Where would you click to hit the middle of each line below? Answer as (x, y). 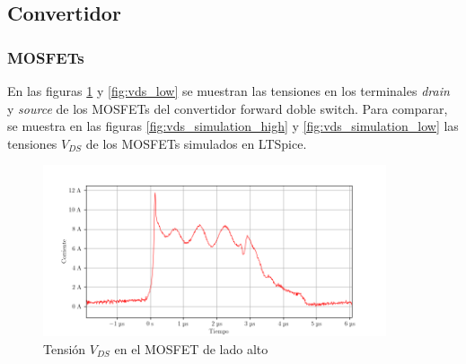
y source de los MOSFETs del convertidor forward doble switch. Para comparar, (228, 108)
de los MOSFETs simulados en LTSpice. (196, 143)
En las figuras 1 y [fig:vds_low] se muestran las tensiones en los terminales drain (229, 91)
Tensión (65, 348)
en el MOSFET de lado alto (191, 348)
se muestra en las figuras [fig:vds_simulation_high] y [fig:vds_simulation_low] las (233, 126)
